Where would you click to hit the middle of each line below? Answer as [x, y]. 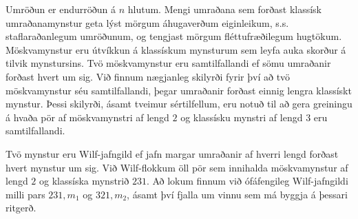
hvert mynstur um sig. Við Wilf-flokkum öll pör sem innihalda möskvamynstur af [177, 167]
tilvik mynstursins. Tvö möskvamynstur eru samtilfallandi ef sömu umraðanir [168, 63]
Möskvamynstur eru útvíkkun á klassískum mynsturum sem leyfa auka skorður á [176, 49]
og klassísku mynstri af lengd [242, 117]
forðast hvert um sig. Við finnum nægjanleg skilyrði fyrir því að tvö [148, 76]
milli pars [25, 194]
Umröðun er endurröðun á [61, 9]
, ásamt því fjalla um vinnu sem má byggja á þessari [237, 194]
